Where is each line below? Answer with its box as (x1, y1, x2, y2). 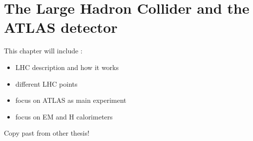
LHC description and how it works (15, 62, 119, 72)
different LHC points (15, 78, 78, 89)
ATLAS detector (4, 17, 118, 37)
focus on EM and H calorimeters (15, 111, 113, 121)
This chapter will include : (4, 46, 83, 56)
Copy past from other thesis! (4, 128, 89, 138)
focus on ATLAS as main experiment (15, 95, 126, 105)
